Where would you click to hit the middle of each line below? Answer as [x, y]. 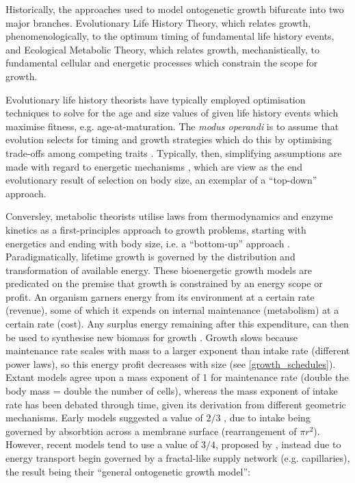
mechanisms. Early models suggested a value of [104, 418]
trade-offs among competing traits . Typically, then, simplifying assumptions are [174, 152]
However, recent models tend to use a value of [102, 444]
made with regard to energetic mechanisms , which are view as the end [154, 166]
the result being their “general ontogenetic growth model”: [128, 471]
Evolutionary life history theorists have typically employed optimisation [156, 99]
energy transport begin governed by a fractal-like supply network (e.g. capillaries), [178, 458]
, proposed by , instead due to [278, 444]
